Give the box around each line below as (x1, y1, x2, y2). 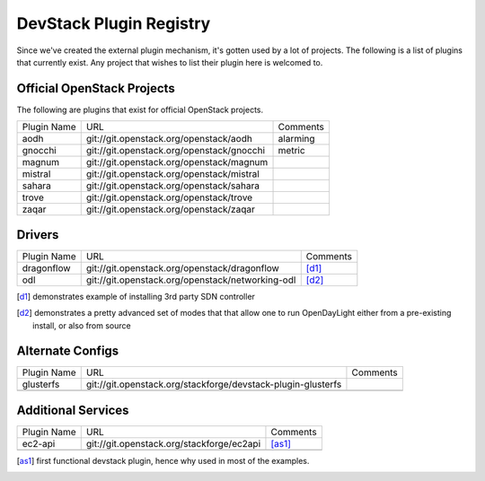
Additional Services (16, 402, 129, 417)
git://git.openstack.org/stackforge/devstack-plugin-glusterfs (85, 378, 342, 390)
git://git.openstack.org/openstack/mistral (85, 168, 260, 180)
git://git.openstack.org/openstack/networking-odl (85, 274, 296, 286)
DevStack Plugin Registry (16, 13, 211, 33)
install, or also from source (32, 319, 131, 331)
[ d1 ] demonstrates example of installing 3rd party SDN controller (16, 291, 256, 302)
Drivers (16, 227, 59, 242)
